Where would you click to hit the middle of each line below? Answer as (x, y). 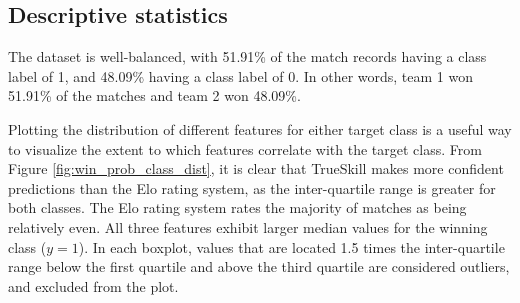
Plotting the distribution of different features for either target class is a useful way (260, 128)
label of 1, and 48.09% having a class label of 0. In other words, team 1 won (241, 75)
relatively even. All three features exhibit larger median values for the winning (248, 226)
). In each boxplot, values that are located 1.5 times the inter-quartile (291, 246)
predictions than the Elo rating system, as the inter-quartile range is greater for (252, 187)
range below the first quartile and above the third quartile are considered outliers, (259, 266)
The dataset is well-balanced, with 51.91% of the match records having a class (247, 56)
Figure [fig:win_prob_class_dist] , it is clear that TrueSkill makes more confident (256, 168)
